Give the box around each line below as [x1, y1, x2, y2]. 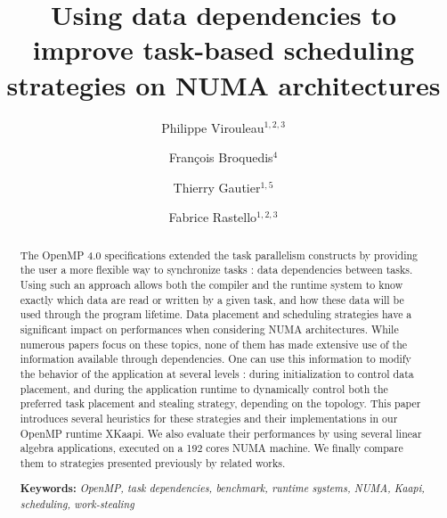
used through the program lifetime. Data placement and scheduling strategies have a [20, 307, 412, 322]
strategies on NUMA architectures [6, 66, 441, 103]
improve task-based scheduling [32, 31, 415, 68]
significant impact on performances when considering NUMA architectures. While [20, 321, 399, 336]
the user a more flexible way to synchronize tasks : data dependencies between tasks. [20, 262, 413, 277]
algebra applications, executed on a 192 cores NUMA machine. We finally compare [20, 440, 403, 456]
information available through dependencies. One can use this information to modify [20, 351, 411, 366]
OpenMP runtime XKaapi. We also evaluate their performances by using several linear [20, 425, 422, 440]
